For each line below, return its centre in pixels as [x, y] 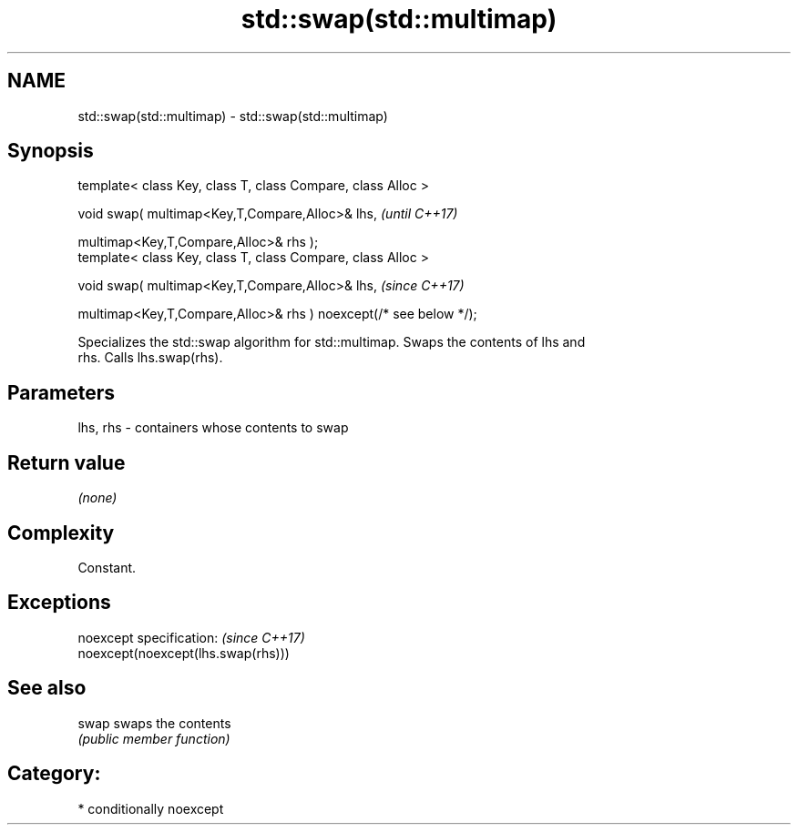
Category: [54, 774]
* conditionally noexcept [151, 808]
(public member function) [154, 738]
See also [47, 688]
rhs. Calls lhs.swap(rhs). [150, 358]
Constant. [107, 567]
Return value [66, 462]
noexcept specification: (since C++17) [191, 637]
